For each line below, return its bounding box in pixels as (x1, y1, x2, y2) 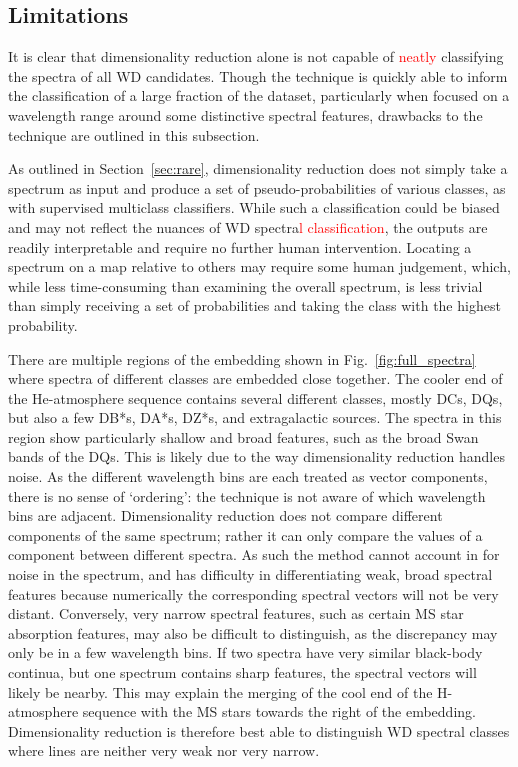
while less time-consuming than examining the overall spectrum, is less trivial (8, 275, 483, 296)
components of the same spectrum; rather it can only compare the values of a (8, 524, 483, 545)
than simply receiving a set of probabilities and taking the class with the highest (8, 295, 501, 316)
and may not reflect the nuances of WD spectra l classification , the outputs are (8, 216, 488, 237)
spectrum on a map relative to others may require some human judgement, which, (8, 256, 511, 277)
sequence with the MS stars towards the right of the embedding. (82, 701, 476, 722)
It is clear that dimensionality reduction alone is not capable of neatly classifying (8, 46, 504, 67)
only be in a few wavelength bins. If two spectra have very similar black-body (8, 642, 483, 663)
